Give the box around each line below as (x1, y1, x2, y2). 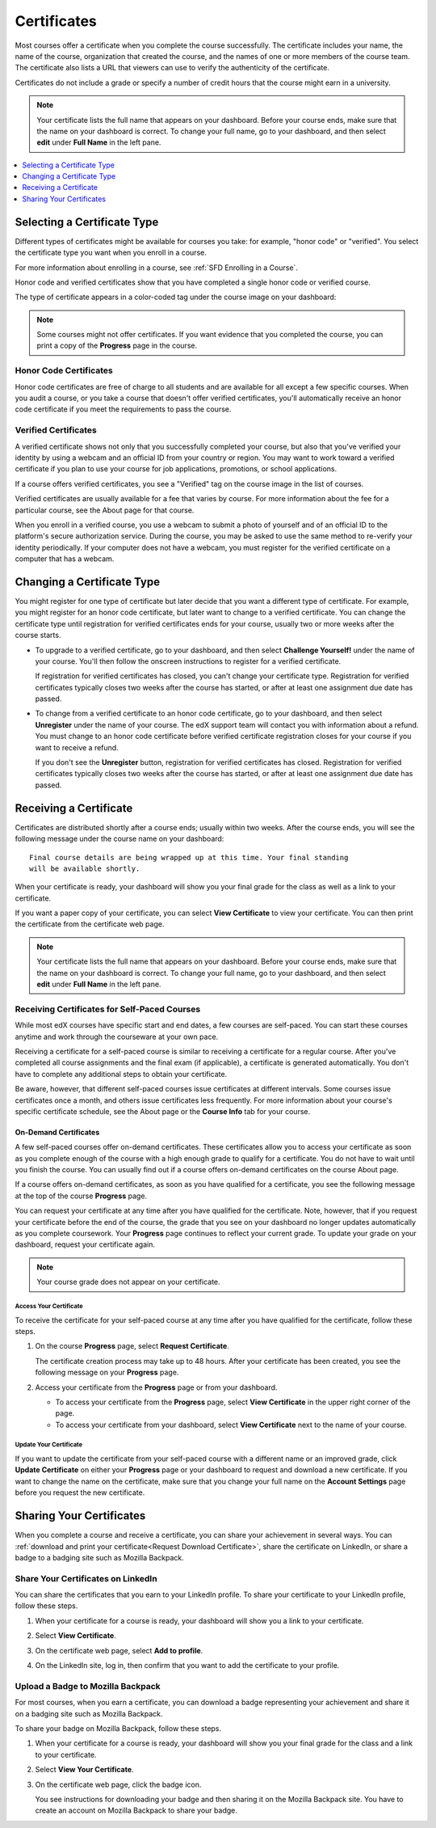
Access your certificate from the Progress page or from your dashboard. (35, 1383, 278, 1392)
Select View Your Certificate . (35, 1765, 134, 1775)
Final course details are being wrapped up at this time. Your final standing (29, 853, 349, 862)
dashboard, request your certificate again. (15, 1239, 155, 1249)
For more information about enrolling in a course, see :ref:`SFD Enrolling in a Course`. (15, 263, 299, 272)
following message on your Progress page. (35, 1367, 179, 1378)
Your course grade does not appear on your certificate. (36, 1277, 221, 1287)
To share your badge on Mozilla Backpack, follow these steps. (15, 1723, 222, 1733)
